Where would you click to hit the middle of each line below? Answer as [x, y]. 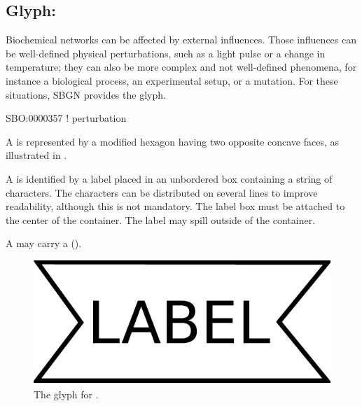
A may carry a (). [44, 243]
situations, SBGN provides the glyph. [86, 94]
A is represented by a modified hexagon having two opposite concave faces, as [173, 141]
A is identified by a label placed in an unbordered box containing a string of [169, 178]
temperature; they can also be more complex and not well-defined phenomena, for [181, 67]
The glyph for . [66, 394]
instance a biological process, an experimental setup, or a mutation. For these [172, 80]
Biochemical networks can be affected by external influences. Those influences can [181, 40]
